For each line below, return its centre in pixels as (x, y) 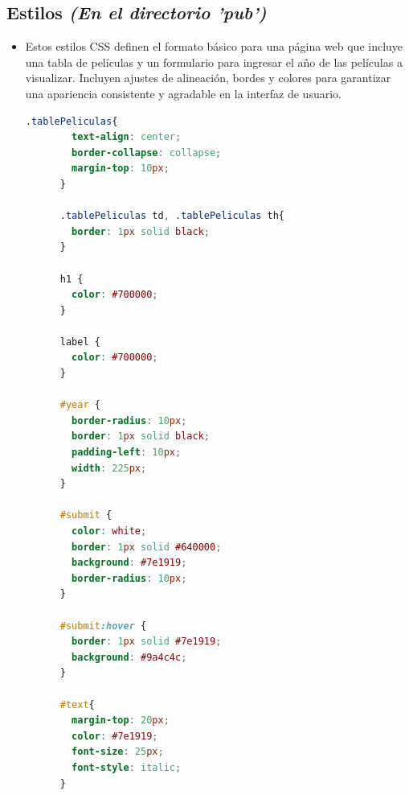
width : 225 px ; (109, 468)
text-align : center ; (127, 137)
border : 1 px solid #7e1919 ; (147, 642)
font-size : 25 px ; (118, 752)
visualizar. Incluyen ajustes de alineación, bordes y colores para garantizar (208, 78)
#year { (80, 405)
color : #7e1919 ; (115, 736)
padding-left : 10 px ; (127, 453)
